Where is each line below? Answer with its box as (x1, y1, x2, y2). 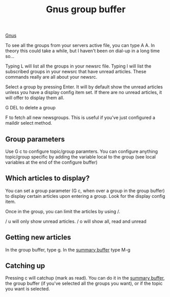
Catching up (5, 262, 45, 270)
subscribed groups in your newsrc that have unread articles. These (5, 68, 147, 75)
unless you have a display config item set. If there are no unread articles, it (5, 89, 162, 96)
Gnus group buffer (45, 4, 126, 15)
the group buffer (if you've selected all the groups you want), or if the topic (5, 280, 163, 287)
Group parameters (5, 134, 65, 144)
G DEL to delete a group (5, 105, 56, 111)
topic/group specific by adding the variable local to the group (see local (5, 154, 156, 159)
